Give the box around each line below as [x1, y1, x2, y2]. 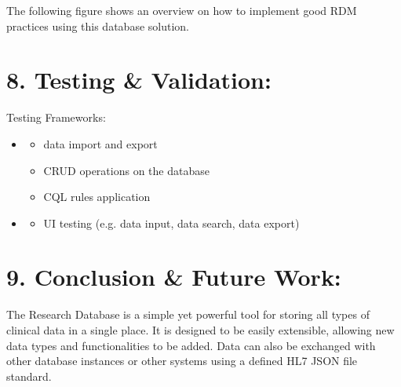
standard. [6, 367, 52, 384]
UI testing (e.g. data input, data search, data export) [43, 214, 300, 231]
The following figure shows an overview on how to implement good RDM [6, 2, 357, 18]
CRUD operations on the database [43, 162, 210, 178]
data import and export [43, 135, 158, 152]
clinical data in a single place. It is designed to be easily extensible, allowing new [6, 322, 395, 338]
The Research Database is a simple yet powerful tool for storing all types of [6, 306, 370, 323]
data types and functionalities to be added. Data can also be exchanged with [6, 337, 376, 353]
